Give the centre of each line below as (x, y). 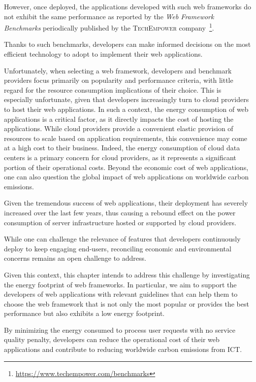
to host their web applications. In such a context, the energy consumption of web (126, 109)
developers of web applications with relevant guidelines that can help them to (121, 294)
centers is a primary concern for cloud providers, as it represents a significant (120, 157)
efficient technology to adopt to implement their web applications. (103, 54)
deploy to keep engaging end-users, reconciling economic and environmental (118, 248)
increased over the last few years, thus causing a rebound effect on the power (120, 212)
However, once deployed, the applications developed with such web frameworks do (128, 6)
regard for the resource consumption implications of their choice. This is (113, 89)
